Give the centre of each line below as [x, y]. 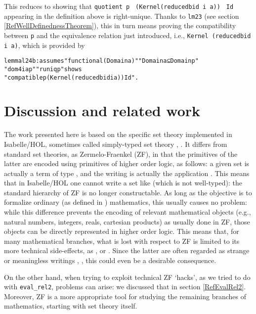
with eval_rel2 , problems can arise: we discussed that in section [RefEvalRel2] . [125, 287]
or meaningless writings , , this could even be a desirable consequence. [110, 260]
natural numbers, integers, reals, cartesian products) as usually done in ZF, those [127, 221]
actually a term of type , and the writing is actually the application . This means [127, 173]
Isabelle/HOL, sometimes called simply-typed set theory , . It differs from [116, 144]
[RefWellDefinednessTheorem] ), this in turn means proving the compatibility [120, 25]
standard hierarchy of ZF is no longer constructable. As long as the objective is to [128, 192]
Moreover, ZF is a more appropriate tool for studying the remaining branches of [125, 296]
